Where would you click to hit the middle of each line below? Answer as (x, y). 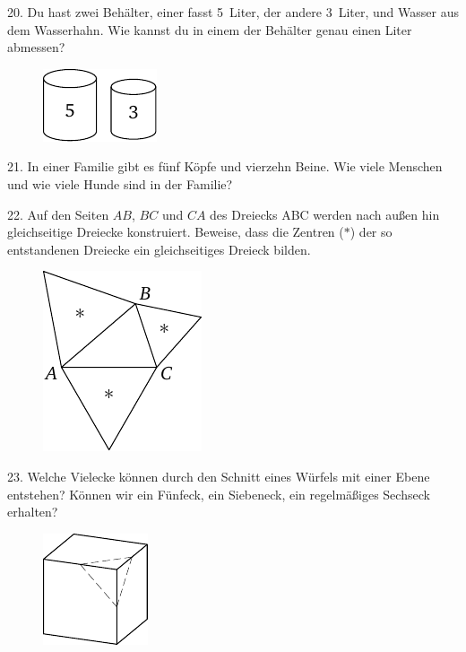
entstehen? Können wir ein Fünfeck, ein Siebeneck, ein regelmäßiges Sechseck (219, 494)
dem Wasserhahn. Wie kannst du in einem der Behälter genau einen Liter (210, 29)
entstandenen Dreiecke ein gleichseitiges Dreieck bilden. (159, 249)
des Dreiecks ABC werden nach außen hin (325, 214)
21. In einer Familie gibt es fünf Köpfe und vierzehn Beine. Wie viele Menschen (225, 166)
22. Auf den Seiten (58, 214)
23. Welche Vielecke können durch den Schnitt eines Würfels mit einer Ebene (219, 476)
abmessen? (36, 47)
